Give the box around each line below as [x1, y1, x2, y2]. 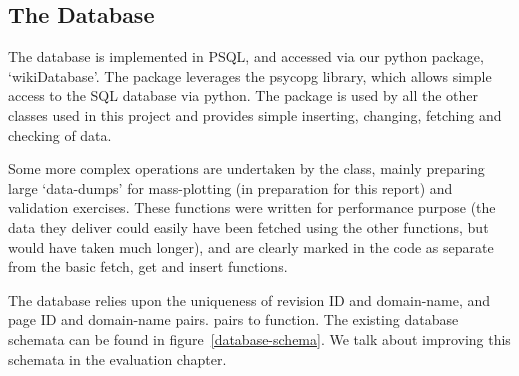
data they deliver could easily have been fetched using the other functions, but [8, 216, 489, 237]
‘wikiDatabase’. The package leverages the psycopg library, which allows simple [8, 65, 492, 86]
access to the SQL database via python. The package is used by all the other [8, 85, 478, 106]
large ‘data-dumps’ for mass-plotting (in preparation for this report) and [8, 177, 453, 198]
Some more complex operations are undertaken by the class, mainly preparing [8, 158, 485, 179]
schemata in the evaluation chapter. [8, 348, 227, 369]
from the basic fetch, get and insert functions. [8, 256, 288, 277]
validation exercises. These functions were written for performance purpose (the [8, 197, 496, 218]
